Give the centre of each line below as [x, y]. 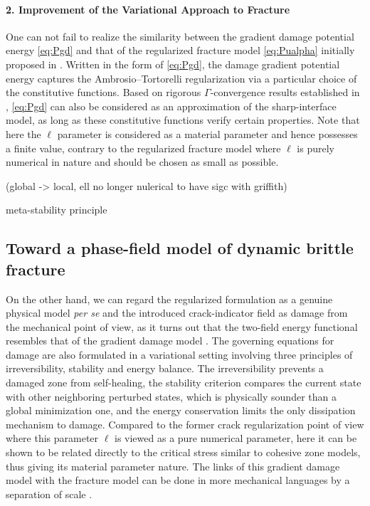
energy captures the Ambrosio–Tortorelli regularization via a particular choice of [181, 78]
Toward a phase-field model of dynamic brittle [180, 248]
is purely [316, 148]
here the [23, 133]
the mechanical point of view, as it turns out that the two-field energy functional [182, 326]
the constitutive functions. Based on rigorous [104, 92]
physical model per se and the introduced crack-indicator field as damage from [177, 313]
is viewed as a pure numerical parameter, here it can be [236, 438]
